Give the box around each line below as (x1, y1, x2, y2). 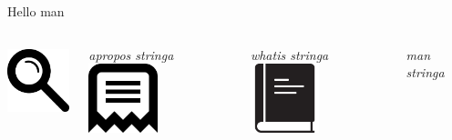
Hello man (7, 2, 65, 20)
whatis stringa (250, 45, 329, 64)
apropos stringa (88, 45, 174, 64)
